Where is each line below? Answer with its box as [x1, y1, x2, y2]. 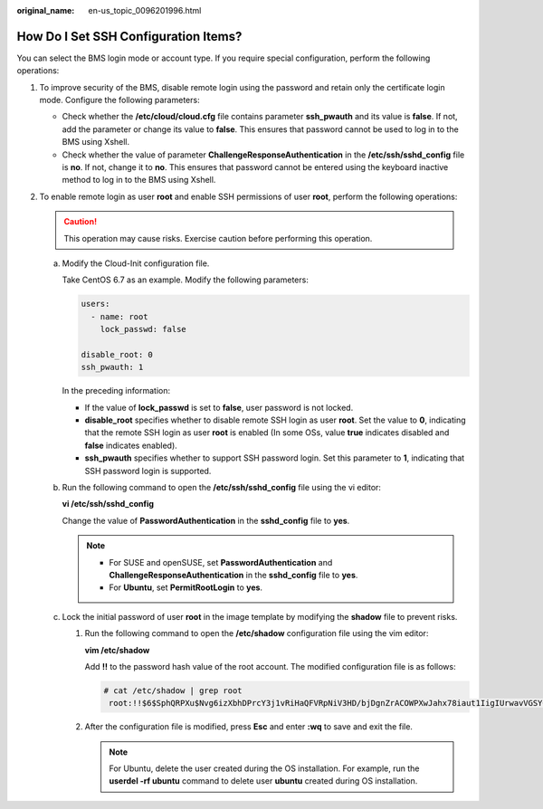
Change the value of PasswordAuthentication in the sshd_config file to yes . [62, 515, 350, 526]
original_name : [16, 5, 75, 15]
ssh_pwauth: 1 [81, 362, 144, 373]
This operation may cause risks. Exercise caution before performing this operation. [63, 233, 373, 243]
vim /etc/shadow [84, 644, 150, 655]
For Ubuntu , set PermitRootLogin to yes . [109, 582, 262, 593]
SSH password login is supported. [84, 465, 212, 476]
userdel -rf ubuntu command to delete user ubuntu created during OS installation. [109, 776, 418, 786]
